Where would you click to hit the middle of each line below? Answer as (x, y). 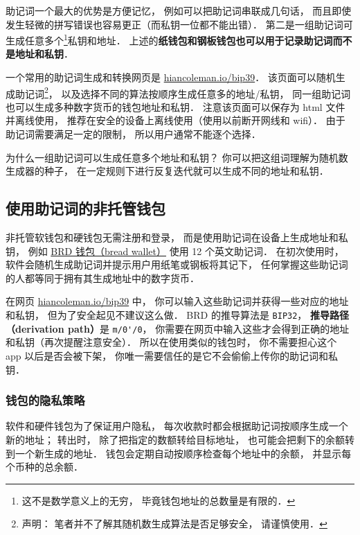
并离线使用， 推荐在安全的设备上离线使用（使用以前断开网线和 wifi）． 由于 (175, 120)
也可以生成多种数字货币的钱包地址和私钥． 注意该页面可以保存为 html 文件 (175, 106)
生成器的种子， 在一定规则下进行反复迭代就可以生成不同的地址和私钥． (167, 171)
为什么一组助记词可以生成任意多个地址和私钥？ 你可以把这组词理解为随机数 (177, 157)
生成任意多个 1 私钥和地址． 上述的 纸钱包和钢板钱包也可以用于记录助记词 (169, 39)
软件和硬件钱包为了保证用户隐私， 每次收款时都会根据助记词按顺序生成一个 (177, 426)
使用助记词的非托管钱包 (85, 208)
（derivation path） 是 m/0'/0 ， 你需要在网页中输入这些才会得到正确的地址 (178, 328)
